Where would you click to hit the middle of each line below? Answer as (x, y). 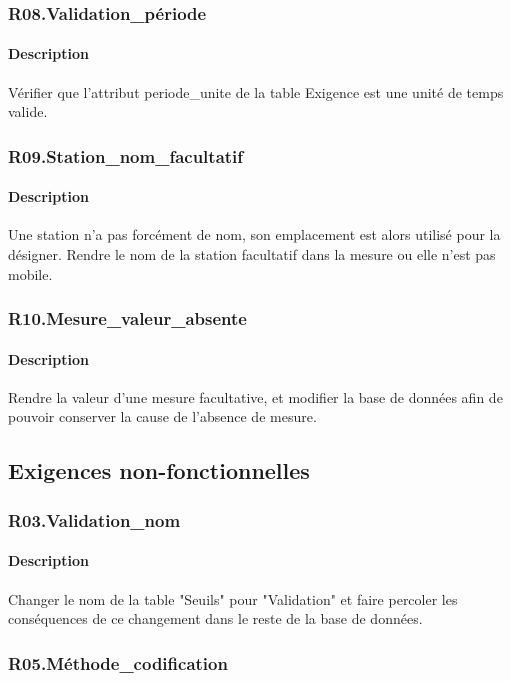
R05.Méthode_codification (118, 662)
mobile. (30, 273)
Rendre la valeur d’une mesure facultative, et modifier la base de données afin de (255, 396)
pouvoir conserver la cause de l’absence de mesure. (162, 416)
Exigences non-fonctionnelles (159, 470)
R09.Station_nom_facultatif (126, 155)
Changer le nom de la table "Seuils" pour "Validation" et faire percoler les (233, 598)
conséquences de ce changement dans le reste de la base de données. (215, 618)
